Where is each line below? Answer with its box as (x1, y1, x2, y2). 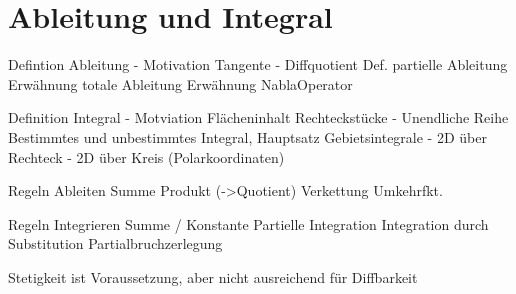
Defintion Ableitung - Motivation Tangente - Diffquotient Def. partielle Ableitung (8, 54, 508, 75)
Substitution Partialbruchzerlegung (8, 233, 223, 254)
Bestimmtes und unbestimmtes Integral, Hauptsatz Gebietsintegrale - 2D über (8, 126, 487, 147)
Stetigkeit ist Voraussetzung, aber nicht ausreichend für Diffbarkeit (8, 266, 418, 287)
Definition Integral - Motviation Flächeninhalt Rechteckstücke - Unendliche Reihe (8, 107, 509, 128)
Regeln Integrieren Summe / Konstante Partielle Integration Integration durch (8, 213, 489, 234)
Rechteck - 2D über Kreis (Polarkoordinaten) (8, 146, 285, 167)
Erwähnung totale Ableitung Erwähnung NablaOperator (8, 73, 353, 94)
